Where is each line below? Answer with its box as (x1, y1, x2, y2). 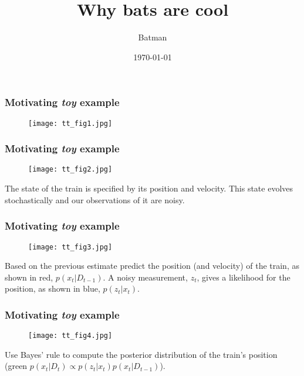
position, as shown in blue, (5, 282, 100, 295)
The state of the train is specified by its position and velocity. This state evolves (5, 182, 293, 194)
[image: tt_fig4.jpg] (28, 331, 113, 340)
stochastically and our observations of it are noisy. (5, 193, 185, 206)
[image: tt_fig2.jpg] (28, 165, 113, 174)
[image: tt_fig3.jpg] (28, 242, 113, 251)
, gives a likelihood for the (197, 271, 291, 283)
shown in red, (5, 271, 53, 283)
